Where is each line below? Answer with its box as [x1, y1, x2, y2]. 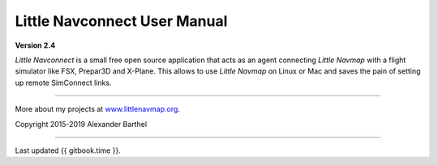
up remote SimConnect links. [15, 78, 112, 87]
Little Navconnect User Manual [15, 12, 228, 30]
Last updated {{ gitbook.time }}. [15, 146, 121, 155]
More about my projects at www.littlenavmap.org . [15, 104, 180, 114]
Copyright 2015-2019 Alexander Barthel [15, 119, 148, 129]
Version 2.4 [15, 40, 56, 50]
